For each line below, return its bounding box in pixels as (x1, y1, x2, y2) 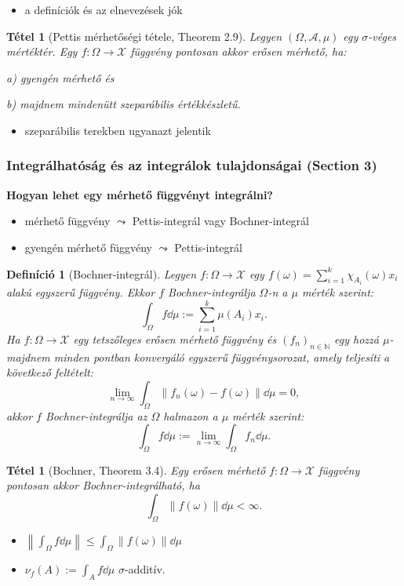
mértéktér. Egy (6, 43, 78, 60)
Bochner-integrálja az (45, 407, 147, 424)
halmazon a (163, 407, 218, 424)
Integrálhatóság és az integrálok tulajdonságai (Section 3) (6, 155, 377, 175)
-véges (368, 27, 397, 44)
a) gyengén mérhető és (6, 69, 115, 86)
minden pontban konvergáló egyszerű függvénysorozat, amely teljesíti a (53, 348, 390, 365)
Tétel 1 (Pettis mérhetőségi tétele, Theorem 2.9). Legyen (6, 27, 282, 44)
